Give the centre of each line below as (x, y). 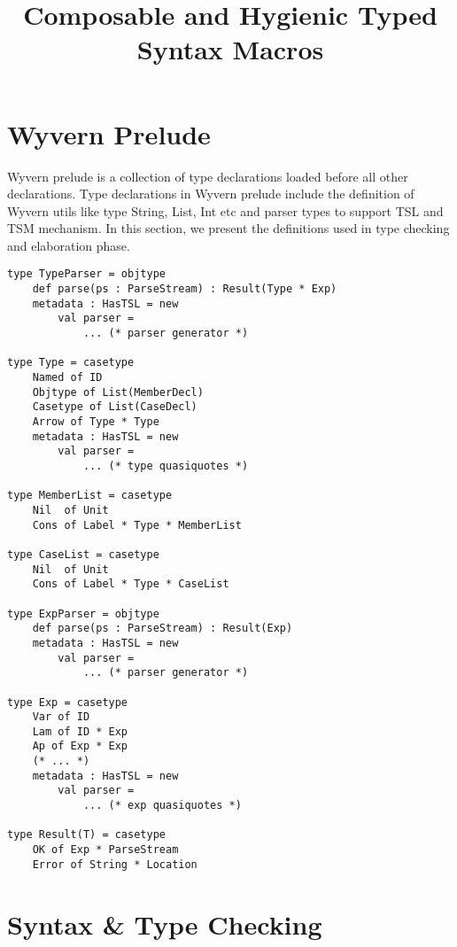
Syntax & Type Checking (165, 924)
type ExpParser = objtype (83, 613)
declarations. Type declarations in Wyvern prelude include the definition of (211, 194)
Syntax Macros (230, 49)
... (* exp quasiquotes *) (162, 806)
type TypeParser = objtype (86, 274)
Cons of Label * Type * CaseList (131, 584)
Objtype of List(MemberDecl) (118, 392)
